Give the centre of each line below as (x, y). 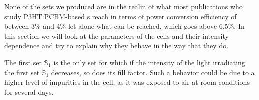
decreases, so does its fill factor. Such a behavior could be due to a (153, 72)
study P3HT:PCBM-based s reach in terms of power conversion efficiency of (120, 16)
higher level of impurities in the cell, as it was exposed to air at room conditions (127, 82)
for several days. (29, 91)
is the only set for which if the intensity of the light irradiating (149, 62)
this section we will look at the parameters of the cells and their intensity (116, 36)
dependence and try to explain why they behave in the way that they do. (116, 46)
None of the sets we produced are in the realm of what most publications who (123, 6)
